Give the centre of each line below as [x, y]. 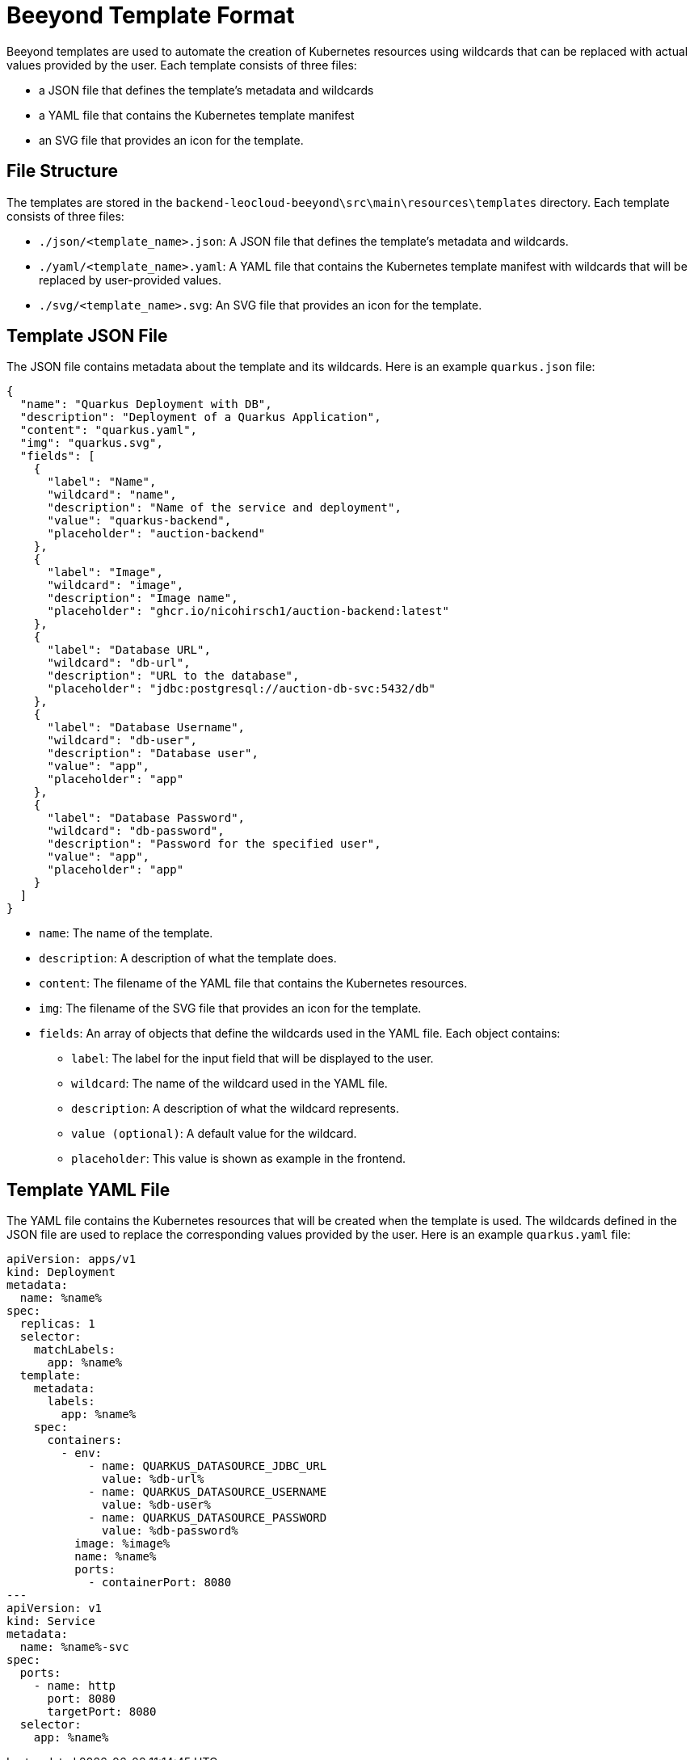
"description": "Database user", [153, 754]
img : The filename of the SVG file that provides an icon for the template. [230, 1008]
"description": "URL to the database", [173, 676]
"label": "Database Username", [146, 728]
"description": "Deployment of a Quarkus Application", [200, 417]
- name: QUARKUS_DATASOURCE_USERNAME [208, 1492]
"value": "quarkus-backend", [139, 521]
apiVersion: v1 [55, 1608]
